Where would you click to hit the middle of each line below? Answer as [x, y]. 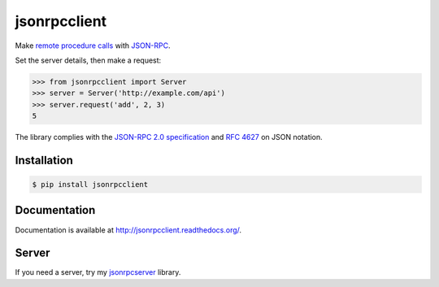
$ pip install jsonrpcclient [90, 185]
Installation [44, 160]
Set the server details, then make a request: [88, 60]
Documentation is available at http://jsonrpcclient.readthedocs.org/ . [128, 230]
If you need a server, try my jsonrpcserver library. [98, 272]
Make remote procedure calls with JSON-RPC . [93, 46]
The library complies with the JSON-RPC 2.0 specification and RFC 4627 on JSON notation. [169, 137]
